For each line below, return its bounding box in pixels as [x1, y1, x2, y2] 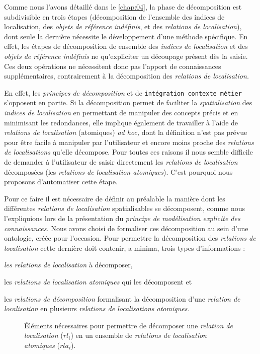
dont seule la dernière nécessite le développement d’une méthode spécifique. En [4, 31, 248, 41]
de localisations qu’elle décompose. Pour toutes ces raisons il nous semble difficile [4, 147, 253, 157]
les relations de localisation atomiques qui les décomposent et [4, 276, 192, 287]
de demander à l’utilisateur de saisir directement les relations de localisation [4, 156, 238, 167]
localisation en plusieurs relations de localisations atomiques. [4, 303, 190, 314]
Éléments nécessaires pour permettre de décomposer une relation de [24, 320, 233, 330]
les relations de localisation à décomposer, [4, 259, 133, 270]
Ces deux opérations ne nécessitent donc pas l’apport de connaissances [4, 60, 221, 71]
